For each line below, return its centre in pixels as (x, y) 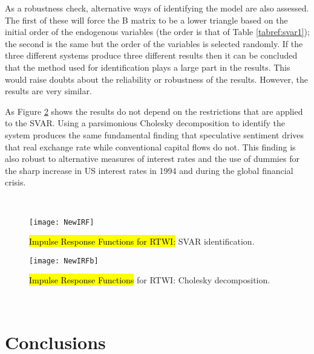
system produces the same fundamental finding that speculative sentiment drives (155, 134)
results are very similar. (48, 91)
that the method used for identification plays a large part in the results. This (148, 67)
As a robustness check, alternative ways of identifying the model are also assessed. (157, 8)
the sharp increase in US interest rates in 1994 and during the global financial (149, 170)
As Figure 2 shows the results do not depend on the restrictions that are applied (154, 111)
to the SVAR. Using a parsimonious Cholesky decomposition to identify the (145, 123)
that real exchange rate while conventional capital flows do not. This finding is (150, 146)
